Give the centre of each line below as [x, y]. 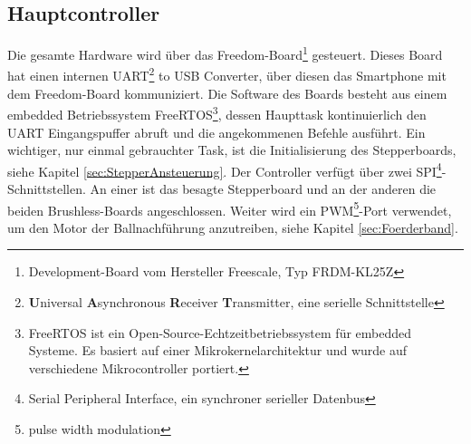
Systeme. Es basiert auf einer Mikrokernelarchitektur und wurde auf [218, 350]
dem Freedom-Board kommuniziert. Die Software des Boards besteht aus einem [227, 93]
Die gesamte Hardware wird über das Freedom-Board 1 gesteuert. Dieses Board [225, 53]
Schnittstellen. [47, 188]
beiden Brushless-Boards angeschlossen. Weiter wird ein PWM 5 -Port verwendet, [230, 208]
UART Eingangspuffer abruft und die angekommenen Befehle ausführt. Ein [216, 132]
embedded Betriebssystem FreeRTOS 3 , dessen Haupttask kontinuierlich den [217, 113]
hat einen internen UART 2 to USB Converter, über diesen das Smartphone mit [227, 74]
